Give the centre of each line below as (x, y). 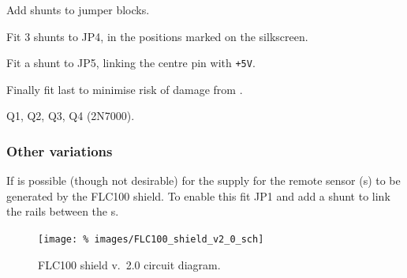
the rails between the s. (63, 211)
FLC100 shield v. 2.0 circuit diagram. (129, 264)
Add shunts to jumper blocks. (78, 9)
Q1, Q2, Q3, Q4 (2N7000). (71, 116)
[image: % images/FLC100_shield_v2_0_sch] (151, 240)
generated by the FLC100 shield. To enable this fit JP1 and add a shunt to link (198, 195)
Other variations (60, 150)
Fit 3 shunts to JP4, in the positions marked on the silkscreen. (157, 36)
